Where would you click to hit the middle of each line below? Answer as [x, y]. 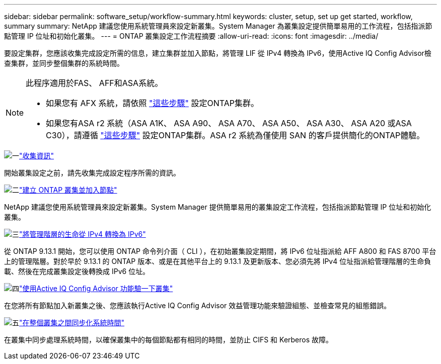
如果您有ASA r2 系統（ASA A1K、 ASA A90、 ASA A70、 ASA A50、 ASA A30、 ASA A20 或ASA [229, 123]
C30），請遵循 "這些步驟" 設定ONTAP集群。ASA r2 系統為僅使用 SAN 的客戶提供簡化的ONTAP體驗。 [235, 135]
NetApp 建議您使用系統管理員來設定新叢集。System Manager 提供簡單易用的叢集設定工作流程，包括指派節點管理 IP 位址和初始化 [218, 207]
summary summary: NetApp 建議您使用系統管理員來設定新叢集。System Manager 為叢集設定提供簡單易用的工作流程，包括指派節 [218, 26]
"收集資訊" [37, 156]
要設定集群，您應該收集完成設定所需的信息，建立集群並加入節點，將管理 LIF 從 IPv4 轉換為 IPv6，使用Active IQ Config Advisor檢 [218, 53]
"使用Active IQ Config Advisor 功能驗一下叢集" [96, 288]
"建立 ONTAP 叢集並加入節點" [68, 190]
